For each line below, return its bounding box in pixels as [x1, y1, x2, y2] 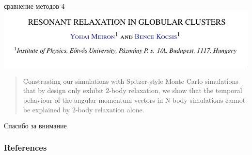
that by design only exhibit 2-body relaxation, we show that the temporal [23, 85, 242, 95]
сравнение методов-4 [4, 1, 65, 11]
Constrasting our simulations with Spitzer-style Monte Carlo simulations [23, 76, 238, 86]
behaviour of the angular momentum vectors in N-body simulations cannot [23, 94, 246, 105]
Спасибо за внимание [4, 121, 67, 131]
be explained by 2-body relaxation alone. [23, 104, 144, 114]
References [4, 141, 47, 153]
